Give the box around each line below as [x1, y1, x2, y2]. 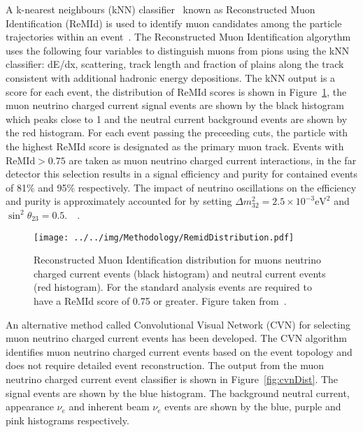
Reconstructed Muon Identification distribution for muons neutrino [34, 252, 321, 267]
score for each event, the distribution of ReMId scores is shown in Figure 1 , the [6, 84, 347, 99]
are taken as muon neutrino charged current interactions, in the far [69, 152, 357, 167]
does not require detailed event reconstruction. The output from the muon [6, 358, 324, 373]
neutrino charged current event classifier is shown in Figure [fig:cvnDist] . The [6, 371, 339, 386]
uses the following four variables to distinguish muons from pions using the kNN [6, 43, 350, 57]
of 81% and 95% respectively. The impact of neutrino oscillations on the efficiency [6, 180, 357, 194]
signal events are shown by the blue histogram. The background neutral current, [6, 385, 350, 400]
